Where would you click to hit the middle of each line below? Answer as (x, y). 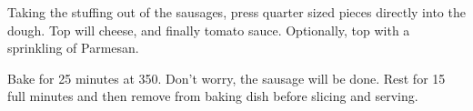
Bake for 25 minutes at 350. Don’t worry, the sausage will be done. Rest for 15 (226, 78)
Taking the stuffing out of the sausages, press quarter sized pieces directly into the (236, 12)
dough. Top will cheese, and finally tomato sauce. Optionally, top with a (209, 30)
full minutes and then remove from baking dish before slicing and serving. (213, 96)
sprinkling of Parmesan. (73, 48)
